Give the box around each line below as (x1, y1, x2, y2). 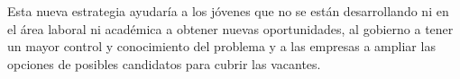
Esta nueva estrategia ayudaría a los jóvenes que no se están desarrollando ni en (7, 2, 449, 20)
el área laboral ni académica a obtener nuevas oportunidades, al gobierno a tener (7, 19, 454, 38)
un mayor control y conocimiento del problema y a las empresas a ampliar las (7, 37, 436, 56)
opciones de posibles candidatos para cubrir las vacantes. (7, 54, 321, 73)
